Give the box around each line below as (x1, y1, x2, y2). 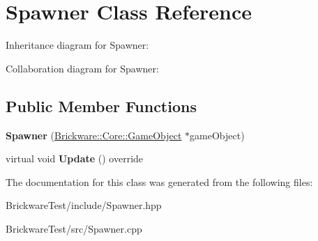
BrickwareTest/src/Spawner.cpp (6, 221, 142, 235)
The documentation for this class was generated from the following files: (6, 174, 313, 189)
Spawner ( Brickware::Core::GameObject (6, 127, 182, 142)
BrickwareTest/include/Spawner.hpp (6, 198, 162, 212)
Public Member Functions (6, 95, 197, 116)
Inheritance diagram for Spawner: (6, 38, 149, 52)
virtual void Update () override (6, 151, 144, 166)
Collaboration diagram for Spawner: (6, 61, 159, 75)
